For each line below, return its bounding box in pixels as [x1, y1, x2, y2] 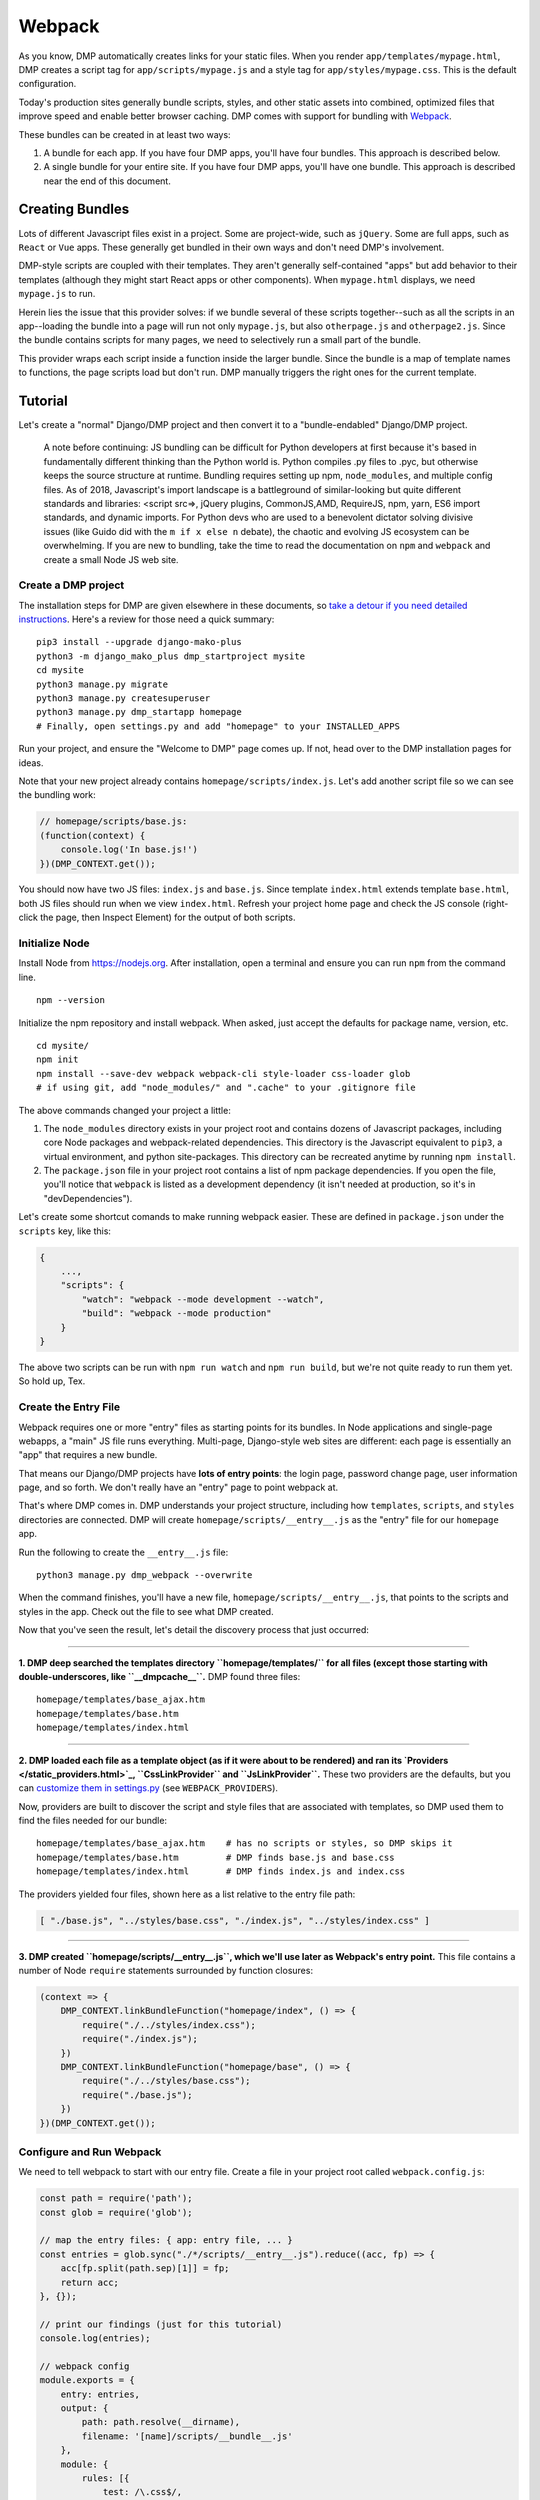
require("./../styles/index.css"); [81, 2019, 257, 2030]
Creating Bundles [18, 201, 130, 218]
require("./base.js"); [81, 2089, 194, 2100]
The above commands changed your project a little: [18, 1104, 232, 1116]
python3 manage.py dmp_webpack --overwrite [36, 1570, 253, 1581]
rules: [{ [81, 2473, 130, 2484]
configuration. [18, 78, 77, 90]
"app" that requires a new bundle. [18, 1449, 158, 1461]
